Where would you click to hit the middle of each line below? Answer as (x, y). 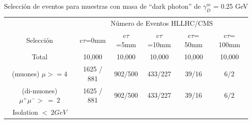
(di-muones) (40, 90)
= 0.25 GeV (231, 6)
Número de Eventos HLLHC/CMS (162, 23)
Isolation (25, 112)
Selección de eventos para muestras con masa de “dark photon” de (102, 6)
